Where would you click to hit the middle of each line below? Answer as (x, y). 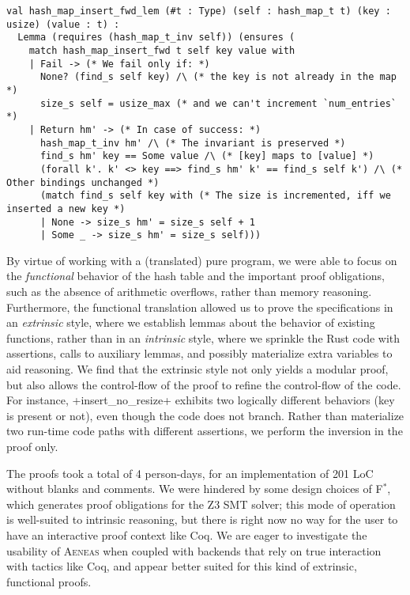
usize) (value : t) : (63, 24)
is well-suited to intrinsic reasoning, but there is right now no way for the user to (202, 519)
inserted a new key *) (66, 208)
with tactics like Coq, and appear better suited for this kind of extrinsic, (182, 566)
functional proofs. (49, 581)
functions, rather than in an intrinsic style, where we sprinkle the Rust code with (203, 337)
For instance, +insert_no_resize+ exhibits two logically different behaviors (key (201, 400)
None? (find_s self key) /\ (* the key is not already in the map (218, 77)
